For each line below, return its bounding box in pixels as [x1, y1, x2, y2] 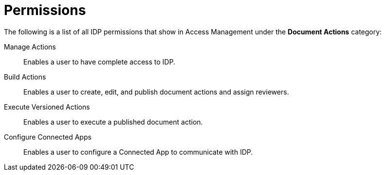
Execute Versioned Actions [4, 102, 90, 111]
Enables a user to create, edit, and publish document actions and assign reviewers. [23, 87, 289, 96]
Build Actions [4, 72, 46, 81]
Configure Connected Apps [4, 132, 92, 141]
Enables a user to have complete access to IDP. [23, 57, 175, 66]
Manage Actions [4, 42, 56, 51]
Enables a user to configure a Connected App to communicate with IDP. [23, 147, 253, 156]
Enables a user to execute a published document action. [23, 117, 203, 126]
